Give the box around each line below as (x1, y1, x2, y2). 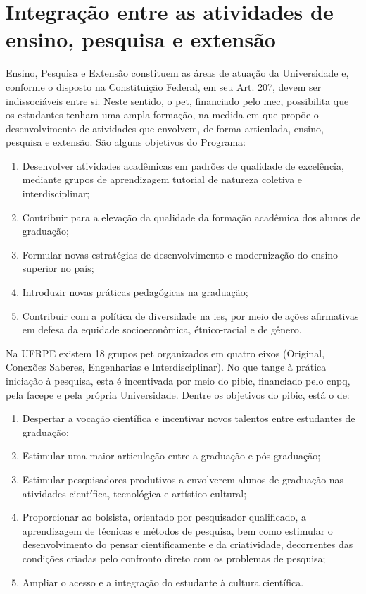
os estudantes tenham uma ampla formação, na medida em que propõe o (6, 107, 319, 122)
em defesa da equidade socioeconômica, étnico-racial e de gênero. (22, 322, 302, 337)
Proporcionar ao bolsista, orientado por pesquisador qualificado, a (22, 509, 307, 524)
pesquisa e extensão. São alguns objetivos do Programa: (6, 135, 246, 149)
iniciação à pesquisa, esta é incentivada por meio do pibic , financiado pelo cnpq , (6, 373, 351, 388)
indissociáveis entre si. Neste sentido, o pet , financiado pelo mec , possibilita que (6, 93, 349, 108)
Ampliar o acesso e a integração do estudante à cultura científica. (22, 574, 304, 589)
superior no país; (22, 261, 94, 276)
